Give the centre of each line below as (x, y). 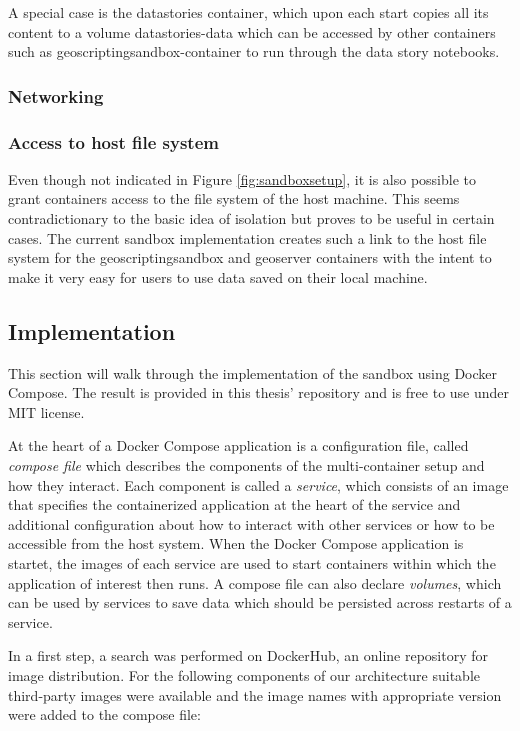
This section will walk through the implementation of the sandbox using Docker (253, 372)
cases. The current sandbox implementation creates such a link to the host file (247, 237)
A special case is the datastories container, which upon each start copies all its (248, 12)
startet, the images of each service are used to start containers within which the (252, 562)
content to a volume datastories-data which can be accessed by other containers (252, 31)
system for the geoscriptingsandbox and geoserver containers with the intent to (250, 257)
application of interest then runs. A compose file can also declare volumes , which (255, 582)
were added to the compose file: (104, 714)
